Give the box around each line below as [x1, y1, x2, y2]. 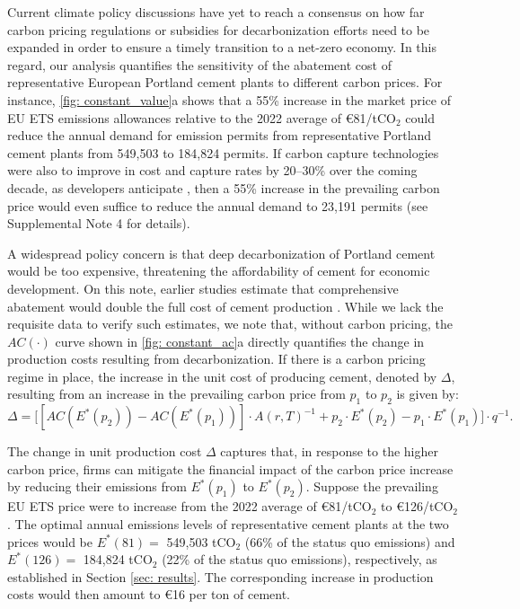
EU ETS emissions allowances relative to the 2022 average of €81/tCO [7, 108, 396, 127]
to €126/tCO [381, 497, 454, 516]
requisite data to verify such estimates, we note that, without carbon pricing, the [7, 314, 453, 333]
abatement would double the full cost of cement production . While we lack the [7, 296, 444, 315]
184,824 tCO [83, 550, 153, 569]
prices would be [7, 532, 93, 551]
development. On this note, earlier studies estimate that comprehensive [7, 278, 399, 297]
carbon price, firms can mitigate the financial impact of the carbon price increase [7, 459, 454, 478]
